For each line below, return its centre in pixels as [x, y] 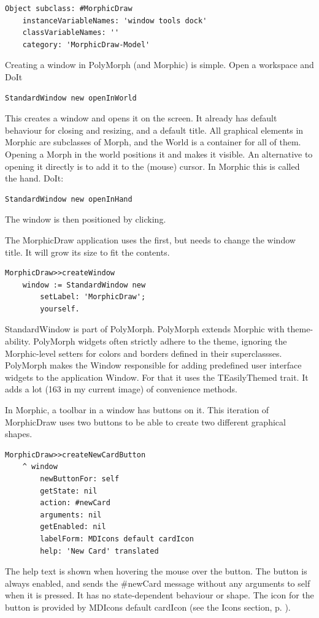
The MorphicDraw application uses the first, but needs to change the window [150, 239]
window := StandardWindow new [84, 285]
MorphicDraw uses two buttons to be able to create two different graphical [145, 422]
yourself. [60, 309]
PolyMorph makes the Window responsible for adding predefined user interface [153, 365]
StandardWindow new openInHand [69, 199]
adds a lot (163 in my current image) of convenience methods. [121, 389]
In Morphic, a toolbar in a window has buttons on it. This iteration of [137, 410]
